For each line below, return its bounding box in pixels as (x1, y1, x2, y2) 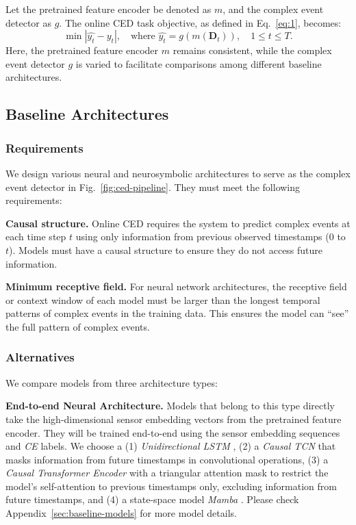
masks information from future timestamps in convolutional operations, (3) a (5, 452, 329, 466)
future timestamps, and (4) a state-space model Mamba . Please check (5, 492, 299, 507)
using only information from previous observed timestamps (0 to (75, 229, 346, 244)
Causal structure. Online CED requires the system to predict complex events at (5, 216, 351, 230)
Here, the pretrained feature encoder (5, 43, 159, 57)
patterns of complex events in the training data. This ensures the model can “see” (5, 306, 349, 320)
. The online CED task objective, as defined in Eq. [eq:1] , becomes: (59, 15, 342, 29)
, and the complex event (222, 2, 324, 16)
